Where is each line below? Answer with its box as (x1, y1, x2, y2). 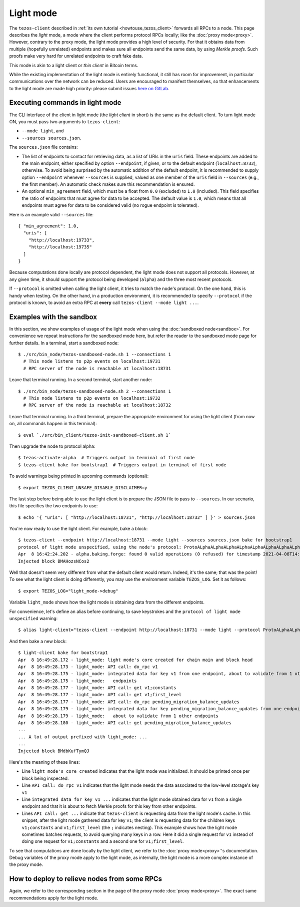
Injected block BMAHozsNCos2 (18, 558, 89, 564)
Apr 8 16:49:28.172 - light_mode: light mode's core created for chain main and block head (18, 657, 253, 663)
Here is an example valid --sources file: (9, 211, 94, 217)
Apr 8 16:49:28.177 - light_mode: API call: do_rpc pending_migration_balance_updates (18, 699, 240, 705)
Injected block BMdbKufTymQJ (18, 748, 89, 754)
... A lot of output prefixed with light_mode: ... (18, 734, 147, 740)
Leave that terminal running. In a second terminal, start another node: (9, 377, 152, 383)
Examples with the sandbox (9, 313, 97, 321)
